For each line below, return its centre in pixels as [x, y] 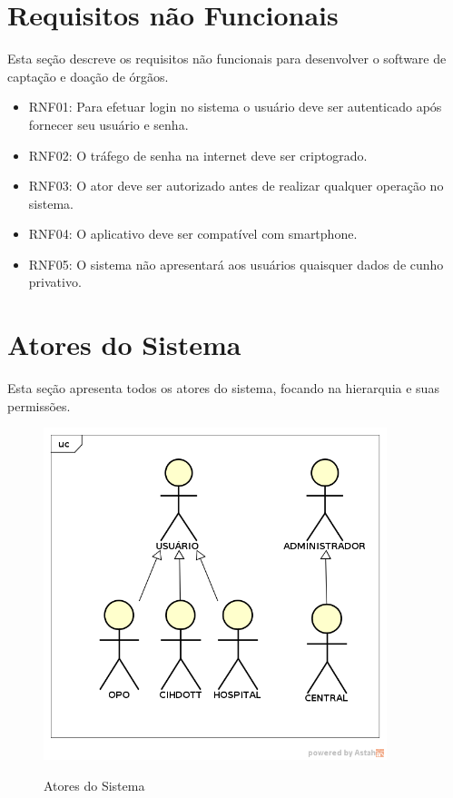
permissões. [39, 405]
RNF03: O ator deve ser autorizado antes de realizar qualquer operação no [236, 186]
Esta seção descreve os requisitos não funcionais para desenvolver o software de [227, 59]
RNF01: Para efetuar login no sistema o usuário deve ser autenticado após [235, 107]
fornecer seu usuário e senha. [108, 124]
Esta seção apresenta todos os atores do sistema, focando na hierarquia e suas [223, 388]
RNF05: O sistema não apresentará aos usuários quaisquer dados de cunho [236, 264]
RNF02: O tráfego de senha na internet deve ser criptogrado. [198, 155]
